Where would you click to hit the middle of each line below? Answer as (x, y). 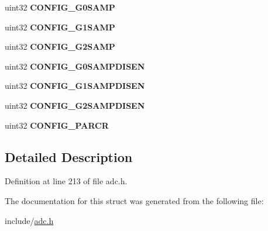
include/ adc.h (29, 220)
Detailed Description (69, 156)
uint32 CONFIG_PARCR (57, 125)
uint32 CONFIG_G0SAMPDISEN (75, 66)
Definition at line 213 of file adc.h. (66, 181)
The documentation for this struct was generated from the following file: (134, 200)
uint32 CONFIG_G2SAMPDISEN (75, 105)
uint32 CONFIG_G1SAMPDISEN (75, 86)
